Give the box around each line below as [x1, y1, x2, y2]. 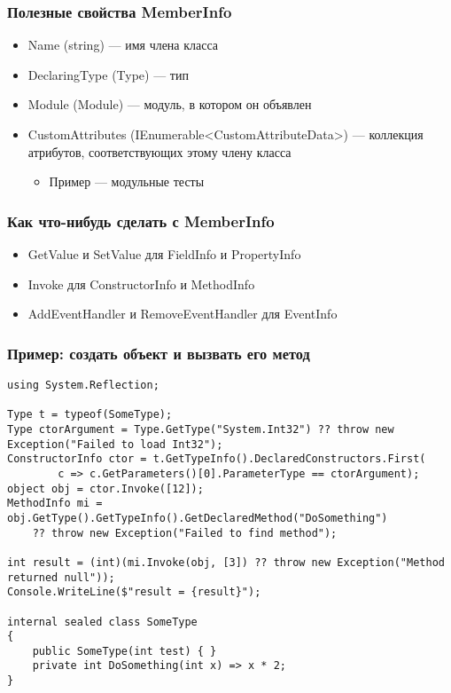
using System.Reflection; [7, 379, 159, 391]
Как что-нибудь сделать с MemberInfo [7, 209, 275, 232]
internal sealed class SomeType [7, 615, 198, 628]
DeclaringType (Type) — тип [27, 65, 189, 83]
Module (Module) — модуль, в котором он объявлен [27, 95, 312, 114]
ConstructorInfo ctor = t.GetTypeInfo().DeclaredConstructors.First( [7, 453, 426, 466]
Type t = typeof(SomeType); [7, 408, 173, 421]
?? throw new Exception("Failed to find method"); [32, 526, 338, 539]
